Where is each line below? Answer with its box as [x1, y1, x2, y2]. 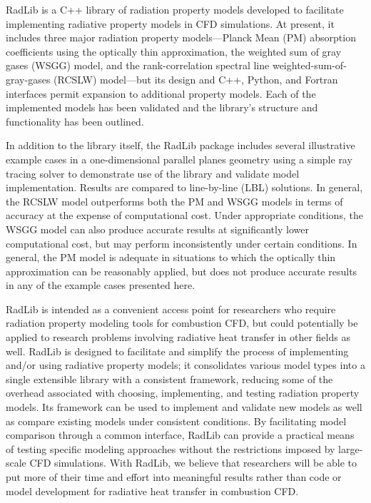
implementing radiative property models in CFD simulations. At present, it [6, 16, 335, 31]
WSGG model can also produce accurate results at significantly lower [6, 221, 309, 236]
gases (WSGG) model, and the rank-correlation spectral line [6, 58, 270, 73]
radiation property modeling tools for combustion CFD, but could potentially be [6, 315, 358, 330]
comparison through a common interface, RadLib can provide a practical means [6, 427, 355, 442]
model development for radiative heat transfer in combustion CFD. [6, 483, 299, 498]
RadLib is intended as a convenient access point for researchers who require [6, 301, 336, 316]
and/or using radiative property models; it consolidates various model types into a [6, 357, 365, 372]
